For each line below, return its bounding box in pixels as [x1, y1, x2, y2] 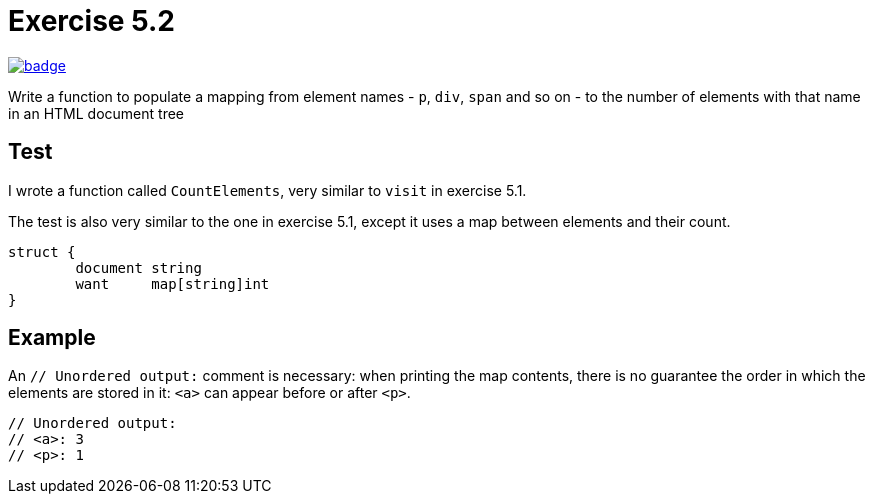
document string [75, 259, 202, 276]
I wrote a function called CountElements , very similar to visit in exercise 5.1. [8, 181, 527, 199]
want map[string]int [75, 275, 270, 292]
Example [8, 325, 96, 351]
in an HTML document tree [8, 104, 185, 122]
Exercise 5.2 [8, 4, 175, 38]
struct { [8, 243, 76, 260]
